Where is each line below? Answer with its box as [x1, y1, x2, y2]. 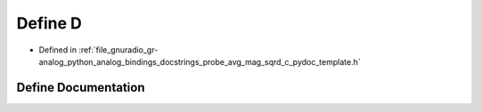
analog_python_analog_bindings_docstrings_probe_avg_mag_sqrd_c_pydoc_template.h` [38, 56, 361, 67]
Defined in [38, 44, 77, 55]
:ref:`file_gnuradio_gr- [78, 44, 159, 55]
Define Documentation [16, 80, 145, 95]
